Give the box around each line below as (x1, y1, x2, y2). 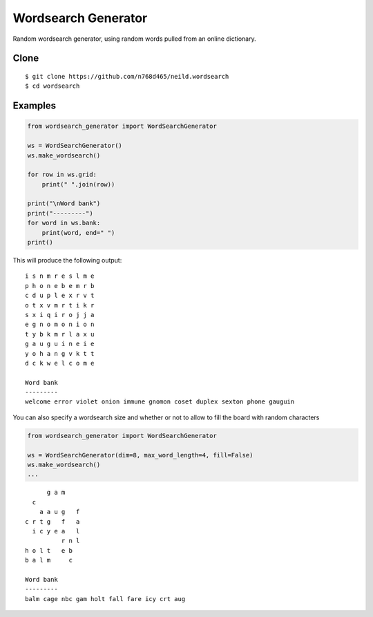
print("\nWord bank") (27, 200, 101, 207)
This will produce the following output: (12, 256, 122, 265)
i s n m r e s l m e (25, 272, 95, 280)
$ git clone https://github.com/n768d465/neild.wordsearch (25, 73, 229, 80)
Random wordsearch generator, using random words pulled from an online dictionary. (12, 35, 256, 43)
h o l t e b (25, 547, 73, 554)
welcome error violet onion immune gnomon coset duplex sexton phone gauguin (25, 398, 295, 406)
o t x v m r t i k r (25, 301, 95, 309)
